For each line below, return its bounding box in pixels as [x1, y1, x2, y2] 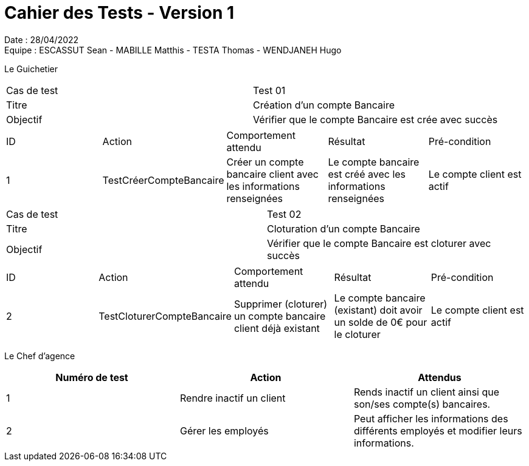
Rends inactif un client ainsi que [353, 385, 500, 398]
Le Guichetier [4, 63, 58, 74]
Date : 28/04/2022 [4, 34, 79, 45]
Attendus [418, 371, 462, 383]
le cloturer [334, 328, 381, 340]
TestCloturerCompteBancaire [99, 309, 232, 322]
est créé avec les [328, 167, 406, 180]
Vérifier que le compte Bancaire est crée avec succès [253, 113, 498, 126]
